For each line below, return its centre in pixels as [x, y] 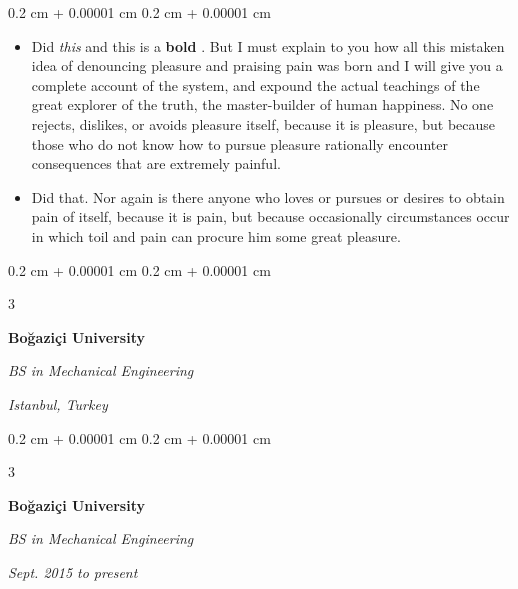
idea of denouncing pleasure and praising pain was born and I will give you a [267, 65]
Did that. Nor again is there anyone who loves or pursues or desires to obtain [268, 196]
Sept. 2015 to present [73, 571]
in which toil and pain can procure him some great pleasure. [216, 235]
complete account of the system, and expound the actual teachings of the [255, 84]
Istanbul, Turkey [58, 403]
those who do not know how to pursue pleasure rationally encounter [239, 143]
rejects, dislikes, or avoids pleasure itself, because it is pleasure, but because [263, 123]
